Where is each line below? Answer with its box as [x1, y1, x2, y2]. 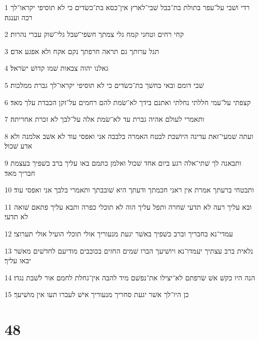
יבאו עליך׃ [5, 255, 31, 266]
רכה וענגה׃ [5, 12, 33, 22]
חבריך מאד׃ [5, 167, 35, 178]
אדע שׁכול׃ [5, 140, 32, 151]
